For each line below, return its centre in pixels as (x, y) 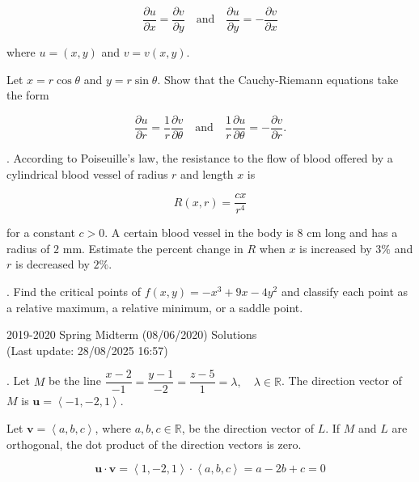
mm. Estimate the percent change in (153, 248)
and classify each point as (345, 291)
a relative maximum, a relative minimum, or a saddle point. (155, 307)
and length (207, 173)
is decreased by (52, 264)
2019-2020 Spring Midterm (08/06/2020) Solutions (132, 334)
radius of (28, 248)
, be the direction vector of (248, 427)
